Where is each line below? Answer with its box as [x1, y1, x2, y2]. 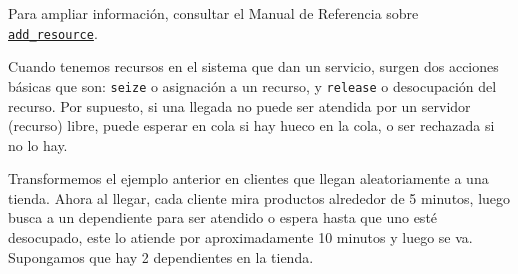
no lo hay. [8, 134, 68, 155]
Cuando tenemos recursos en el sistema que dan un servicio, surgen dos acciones [8, 56, 499, 77]
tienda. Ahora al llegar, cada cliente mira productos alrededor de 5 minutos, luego [8, 187, 511, 208]
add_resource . [8, 22, 98, 43]
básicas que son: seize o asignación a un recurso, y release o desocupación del [8, 75, 497, 96]
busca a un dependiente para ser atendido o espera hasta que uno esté [8, 207, 438, 228]
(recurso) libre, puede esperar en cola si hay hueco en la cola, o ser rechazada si [8, 115, 495, 136]
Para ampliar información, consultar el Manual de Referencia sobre [8, 3, 419, 23]
